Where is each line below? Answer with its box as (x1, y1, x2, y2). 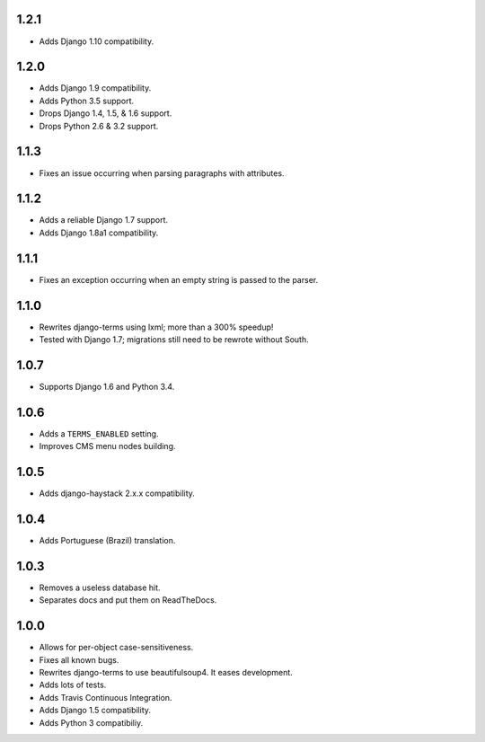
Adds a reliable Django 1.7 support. (39, 215, 169, 225)
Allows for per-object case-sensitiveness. (39, 642, 194, 653)
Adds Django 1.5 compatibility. (39, 705, 152, 716)
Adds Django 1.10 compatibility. (39, 36, 154, 47)
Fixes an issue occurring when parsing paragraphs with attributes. (39, 167, 285, 179)
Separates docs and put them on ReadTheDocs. (39, 595, 217, 605)
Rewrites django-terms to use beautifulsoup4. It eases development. (39, 667, 294, 677)
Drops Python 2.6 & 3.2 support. (39, 120, 159, 131)
